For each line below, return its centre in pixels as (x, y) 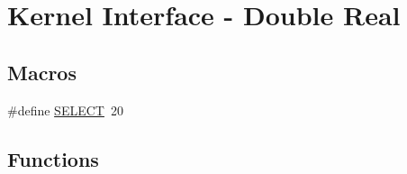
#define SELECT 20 (65, 110)
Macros (42, 72)
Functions (53, 158)
